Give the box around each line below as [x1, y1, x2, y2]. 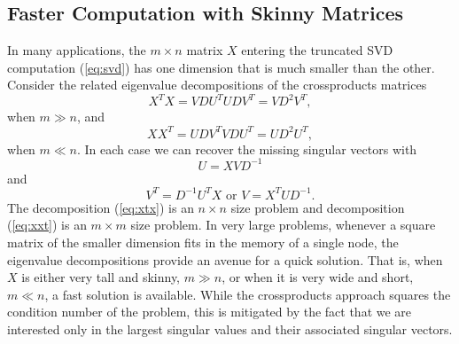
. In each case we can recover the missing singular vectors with [77, 139, 417, 158]
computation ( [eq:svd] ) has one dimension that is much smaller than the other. [7, 58, 435, 76]
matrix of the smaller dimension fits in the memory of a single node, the [7, 232, 399, 251]
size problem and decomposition [230, 198, 405, 216]
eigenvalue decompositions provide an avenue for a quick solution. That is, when [7, 250, 443, 269]
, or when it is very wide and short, [222, 268, 414, 286]
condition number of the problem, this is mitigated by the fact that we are [7, 302, 412, 321]
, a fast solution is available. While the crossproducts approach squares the [44, 285, 451, 303]
